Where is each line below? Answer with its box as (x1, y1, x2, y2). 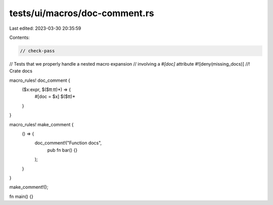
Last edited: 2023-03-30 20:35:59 (9, 25, 81, 31)
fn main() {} (9, 193, 34, 199)
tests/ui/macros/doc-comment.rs (9, 8, 154, 19)
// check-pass (20, 48, 55, 54)
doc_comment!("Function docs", (34, 140, 102, 146)
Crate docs (9, 68, 33, 74)
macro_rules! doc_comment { (9, 77, 71, 83)
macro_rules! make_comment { (9, 121, 74, 127)
